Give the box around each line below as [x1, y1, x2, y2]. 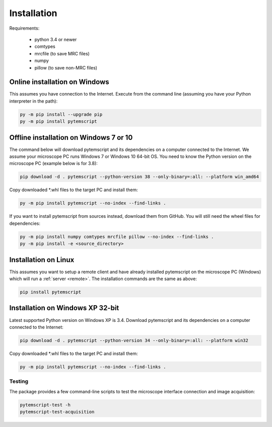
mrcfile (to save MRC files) [34, 50, 90, 56]
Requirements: [9, 25, 40, 31]
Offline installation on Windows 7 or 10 [9, 133, 133, 142]
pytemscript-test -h [20, 402, 71, 407]
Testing [9, 378, 29, 385]
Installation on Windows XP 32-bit [9, 304, 119, 312]
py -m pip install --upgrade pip [20, 111, 103, 117]
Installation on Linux [9, 255, 75, 264]
